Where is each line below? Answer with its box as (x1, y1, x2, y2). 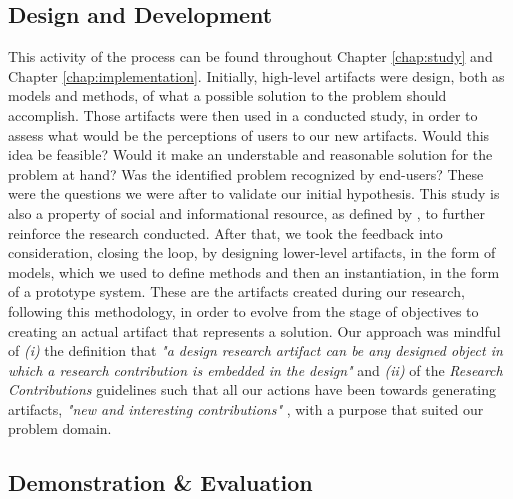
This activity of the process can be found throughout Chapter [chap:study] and (8, 46, 493, 67)
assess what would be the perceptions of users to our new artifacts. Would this (8, 124, 490, 145)
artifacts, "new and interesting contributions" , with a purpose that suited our (8, 398, 484, 419)
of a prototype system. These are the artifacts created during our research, (8, 281, 465, 302)
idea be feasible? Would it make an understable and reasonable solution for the (8, 144, 493, 165)
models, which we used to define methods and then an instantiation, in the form (8, 261, 500, 282)
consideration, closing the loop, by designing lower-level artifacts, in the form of (8, 242, 496, 263)
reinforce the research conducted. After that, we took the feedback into (8, 222, 443, 243)
